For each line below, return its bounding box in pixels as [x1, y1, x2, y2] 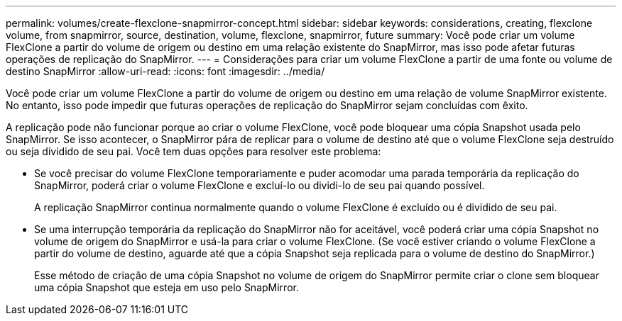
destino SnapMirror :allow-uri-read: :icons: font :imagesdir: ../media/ [6, 65, 325, 77]
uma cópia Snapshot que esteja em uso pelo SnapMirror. [34, 281, 299, 293]
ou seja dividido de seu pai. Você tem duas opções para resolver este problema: [6, 145, 381, 157]
